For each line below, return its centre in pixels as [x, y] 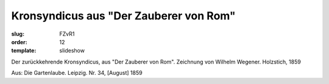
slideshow [72, 51]
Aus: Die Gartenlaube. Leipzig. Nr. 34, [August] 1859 [77, 73]
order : [19, 42]
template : [24, 51]
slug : [18, 34]
